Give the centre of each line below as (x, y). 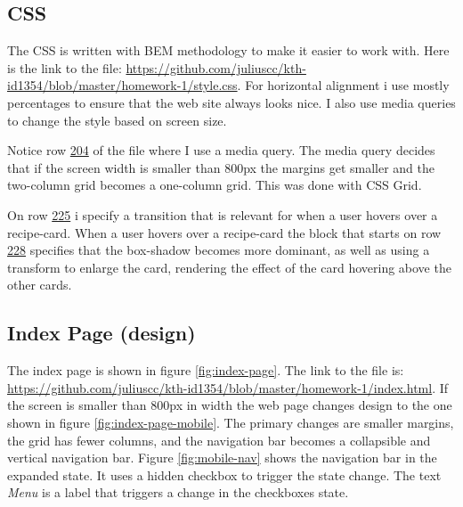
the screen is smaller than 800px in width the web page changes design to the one (230, 405)
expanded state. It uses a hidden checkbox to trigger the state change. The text (224, 474)
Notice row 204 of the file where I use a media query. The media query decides (221, 150)
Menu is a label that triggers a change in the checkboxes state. (178, 492)
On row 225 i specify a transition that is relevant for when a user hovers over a (223, 214)
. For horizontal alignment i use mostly (343, 85)
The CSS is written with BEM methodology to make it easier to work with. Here (228, 50)
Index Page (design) (102, 333)
